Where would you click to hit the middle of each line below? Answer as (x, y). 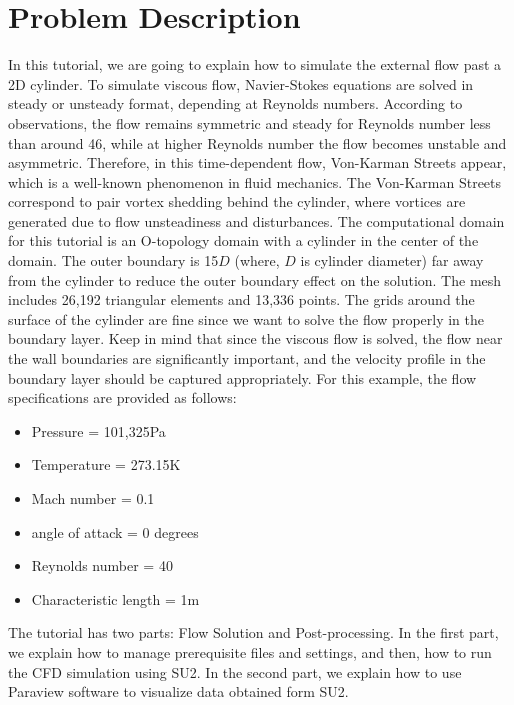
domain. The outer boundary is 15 (113, 260)
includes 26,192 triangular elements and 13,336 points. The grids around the (241, 299)
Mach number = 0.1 (93, 498)
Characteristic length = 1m (115, 598)
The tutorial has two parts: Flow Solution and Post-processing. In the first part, (253, 632)
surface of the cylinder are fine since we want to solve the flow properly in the (246, 318)
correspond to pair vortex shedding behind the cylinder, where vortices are (237, 201)
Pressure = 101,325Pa (98, 430)
